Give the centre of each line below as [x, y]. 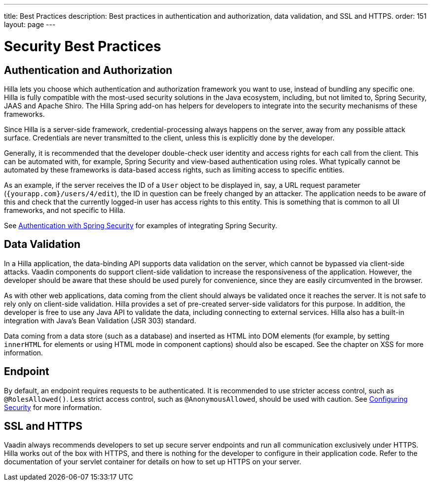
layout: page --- [30, 24]
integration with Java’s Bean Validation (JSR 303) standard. [100, 320]
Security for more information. [53, 407]
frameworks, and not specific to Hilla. [65, 210]
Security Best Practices [83, 46]
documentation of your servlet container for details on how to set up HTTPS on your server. [153, 462]
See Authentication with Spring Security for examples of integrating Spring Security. [141, 225]
